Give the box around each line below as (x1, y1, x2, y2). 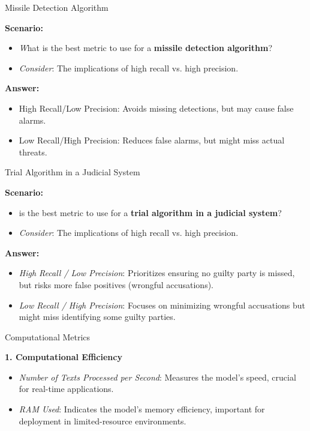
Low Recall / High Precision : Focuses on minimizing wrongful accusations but (19, 298, 306, 311)
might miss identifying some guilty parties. (19, 310, 176, 323)
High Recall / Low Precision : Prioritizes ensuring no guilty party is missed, (19, 267, 295, 279)
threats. (19, 145, 47, 158)
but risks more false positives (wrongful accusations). (19, 278, 214, 291)
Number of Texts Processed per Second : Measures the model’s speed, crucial (19, 370, 296, 383)
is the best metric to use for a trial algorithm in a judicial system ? (19, 206, 282, 219)
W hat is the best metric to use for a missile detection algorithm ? (19, 41, 273, 54)
